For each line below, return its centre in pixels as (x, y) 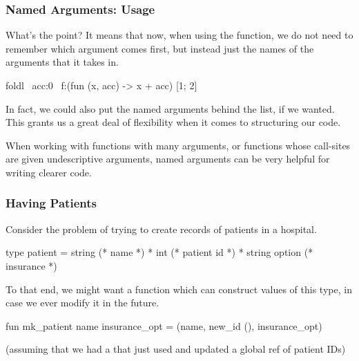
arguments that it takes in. (62, 62)
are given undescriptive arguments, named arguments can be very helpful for (168, 159)
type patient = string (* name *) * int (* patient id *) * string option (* (159, 252)
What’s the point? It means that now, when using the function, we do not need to (179, 35)
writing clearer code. (49, 172)
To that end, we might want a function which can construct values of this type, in (179, 289)
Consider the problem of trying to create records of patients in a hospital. (161, 229)
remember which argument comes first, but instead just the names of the (160, 48)
